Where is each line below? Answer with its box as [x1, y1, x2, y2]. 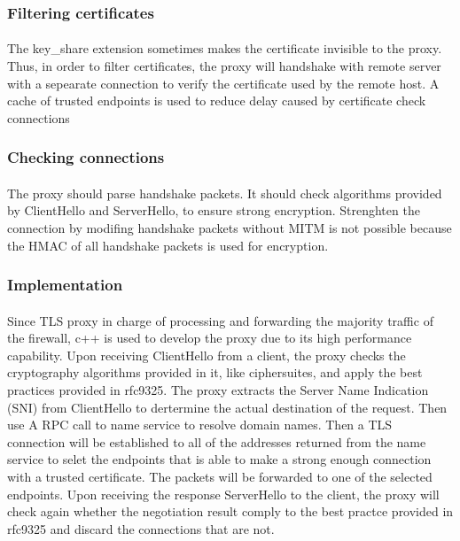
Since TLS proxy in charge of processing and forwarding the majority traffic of [7, 311, 433, 329]
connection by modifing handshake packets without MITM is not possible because [7, 219, 452, 237]
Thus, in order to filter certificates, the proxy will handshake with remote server [7, 57, 441, 75]
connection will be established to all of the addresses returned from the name [7, 432, 426, 451]
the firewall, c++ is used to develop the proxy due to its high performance [7, 328, 412, 347]
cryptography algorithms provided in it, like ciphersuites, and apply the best [7, 363, 423, 382]
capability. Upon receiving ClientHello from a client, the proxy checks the [7, 345, 406, 364]
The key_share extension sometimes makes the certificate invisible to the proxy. [7, 39, 442, 58]
